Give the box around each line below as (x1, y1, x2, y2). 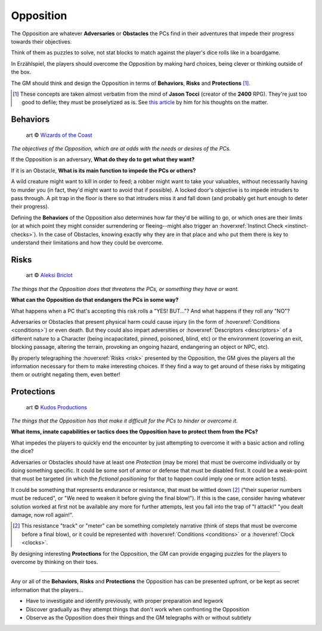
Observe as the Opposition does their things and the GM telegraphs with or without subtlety (26, 614, 252, 621)
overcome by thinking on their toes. (11, 558, 98, 565)
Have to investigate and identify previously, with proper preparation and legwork (26, 598, 224, 605)
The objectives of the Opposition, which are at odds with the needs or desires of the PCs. (11, 145, 231, 152)
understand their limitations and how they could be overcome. (11, 239, 163, 246)
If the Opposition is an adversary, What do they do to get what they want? (11, 156, 195, 163)
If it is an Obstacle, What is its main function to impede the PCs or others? (11, 167, 196, 174)
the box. (11, 69, 32, 76)
